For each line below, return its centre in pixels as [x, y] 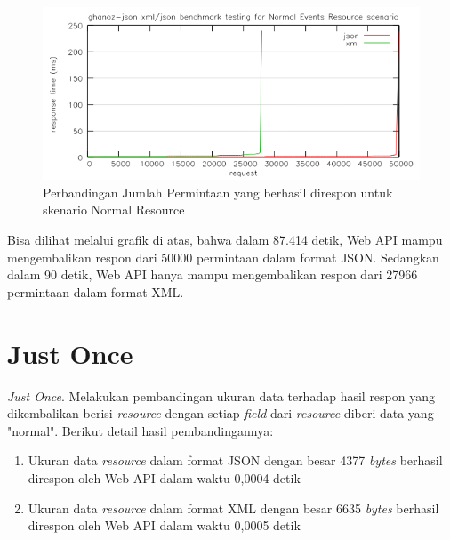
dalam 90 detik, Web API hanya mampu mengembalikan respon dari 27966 [213, 274]
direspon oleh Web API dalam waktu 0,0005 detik [164, 525]
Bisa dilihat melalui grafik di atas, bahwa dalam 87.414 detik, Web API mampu [225, 240]
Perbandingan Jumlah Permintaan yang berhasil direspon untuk [218, 192]
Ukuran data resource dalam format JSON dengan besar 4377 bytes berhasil [235, 460]
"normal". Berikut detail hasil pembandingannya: [141, 430]
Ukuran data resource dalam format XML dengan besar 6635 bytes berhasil [233, 508]
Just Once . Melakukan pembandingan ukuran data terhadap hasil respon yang [221, 395]
